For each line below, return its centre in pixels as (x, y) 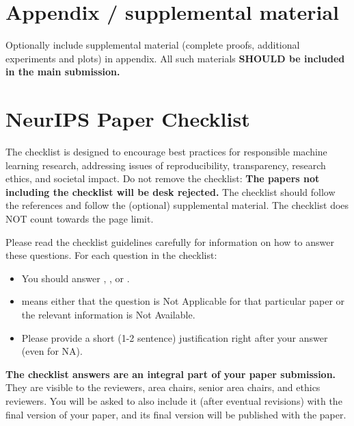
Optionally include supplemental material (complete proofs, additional (153, 45)
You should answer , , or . (76, 278)
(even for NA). (52, 351)
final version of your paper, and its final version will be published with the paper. (176, 414)
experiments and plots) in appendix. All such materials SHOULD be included (175, 58)
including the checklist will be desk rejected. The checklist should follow (171, 191)
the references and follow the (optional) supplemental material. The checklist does (177, 205)
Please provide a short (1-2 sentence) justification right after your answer (175, 337)
